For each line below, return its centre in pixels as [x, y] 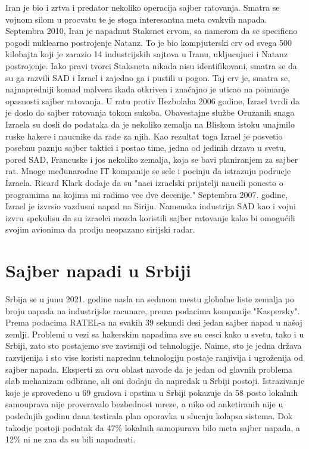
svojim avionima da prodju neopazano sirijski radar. [100, 229]
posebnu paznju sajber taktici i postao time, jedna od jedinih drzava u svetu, [146, 148]
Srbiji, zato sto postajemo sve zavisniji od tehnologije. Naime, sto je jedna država [154, 346]
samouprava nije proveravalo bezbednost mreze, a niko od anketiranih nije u [144, 404]
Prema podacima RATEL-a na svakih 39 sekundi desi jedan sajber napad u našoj [154, 322]
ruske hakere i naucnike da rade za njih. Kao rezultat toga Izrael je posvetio [144, 136]
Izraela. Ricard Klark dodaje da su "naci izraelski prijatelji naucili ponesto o [144, 182]
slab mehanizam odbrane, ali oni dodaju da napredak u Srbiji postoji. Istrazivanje [155, 381]
